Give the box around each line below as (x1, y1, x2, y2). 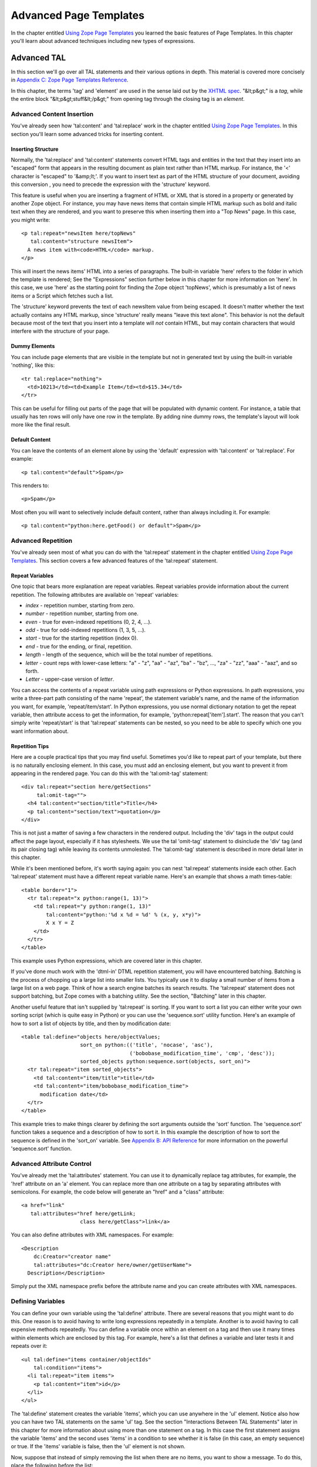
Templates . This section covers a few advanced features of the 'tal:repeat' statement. (11, 557, 218, 564)
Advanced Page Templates (11, 9, 145, 22)
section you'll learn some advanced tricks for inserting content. (11, 130, 164, 137)
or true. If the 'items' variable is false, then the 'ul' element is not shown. (11, 1443, 186, 1450)
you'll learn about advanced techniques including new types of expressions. (11, 37, 195, 44)
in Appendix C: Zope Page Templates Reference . (11, 76, 129, 83)
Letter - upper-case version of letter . (25, 675, 114, 683)
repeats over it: (11, 1343, 48, 1350)
